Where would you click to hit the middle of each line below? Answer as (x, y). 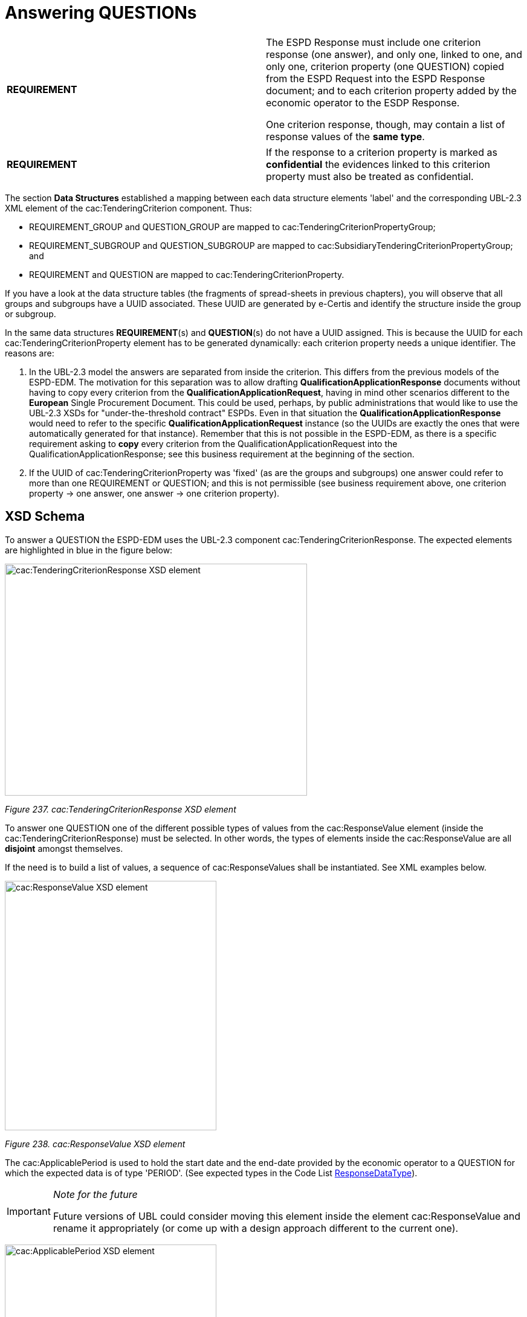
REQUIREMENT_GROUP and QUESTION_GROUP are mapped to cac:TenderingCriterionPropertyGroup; (232, 227)
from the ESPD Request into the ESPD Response (376, 78)
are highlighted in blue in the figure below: (89, 550)
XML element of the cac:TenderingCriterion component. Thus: (128, 208)
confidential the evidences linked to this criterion (378, 164)
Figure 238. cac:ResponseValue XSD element (95, 1144)
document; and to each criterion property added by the (391, 90)
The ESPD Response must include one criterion (373, 42)
